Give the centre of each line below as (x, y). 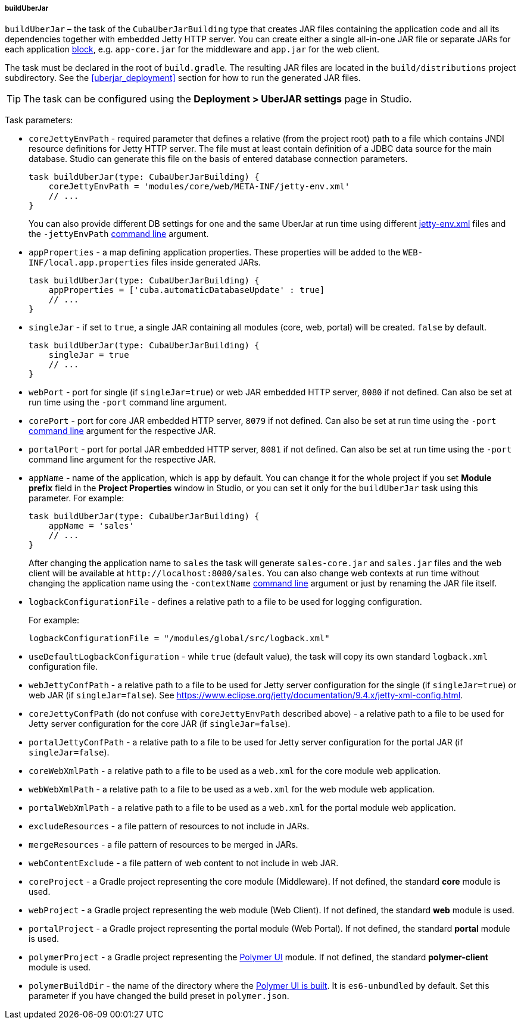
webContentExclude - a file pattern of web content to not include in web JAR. (184, 863)
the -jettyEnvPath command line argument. (119, 234)
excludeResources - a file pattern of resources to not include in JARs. (169, 826)
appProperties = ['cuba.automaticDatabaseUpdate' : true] (187, 290)
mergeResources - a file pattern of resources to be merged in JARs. (163, 845)
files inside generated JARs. (206, 263)
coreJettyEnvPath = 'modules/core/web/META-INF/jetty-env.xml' (199, 187)
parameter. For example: (77, 498)
